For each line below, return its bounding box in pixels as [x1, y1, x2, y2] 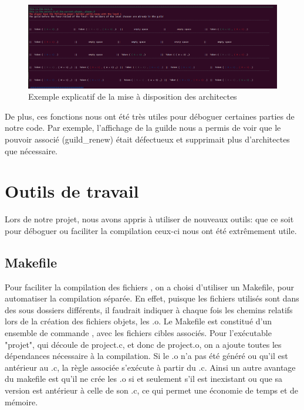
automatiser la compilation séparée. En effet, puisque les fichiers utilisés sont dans [5, 292, 299, 304]
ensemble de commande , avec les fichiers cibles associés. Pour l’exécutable [5, 327, 272, 339]
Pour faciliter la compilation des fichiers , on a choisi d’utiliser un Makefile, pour [5, 280, 295, 293]
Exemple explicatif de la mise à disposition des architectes [28, 90, 237, 103]
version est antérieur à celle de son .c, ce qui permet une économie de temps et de [5, 384, 299, 396]
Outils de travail [5, 179, 139, 203]
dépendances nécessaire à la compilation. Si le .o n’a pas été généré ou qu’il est [5, 350, 288, 362]
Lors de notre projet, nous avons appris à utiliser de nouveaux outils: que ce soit [5, 213, 294, 225]
